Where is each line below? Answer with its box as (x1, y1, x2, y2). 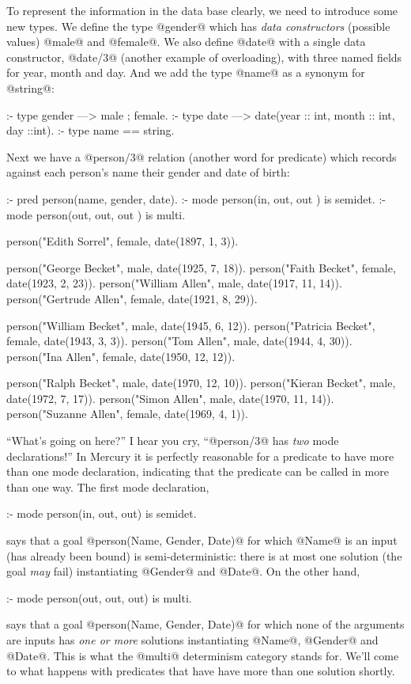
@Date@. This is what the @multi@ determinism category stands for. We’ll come (6, 647, 399, 663)
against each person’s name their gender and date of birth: (6, 164, 290, 180)
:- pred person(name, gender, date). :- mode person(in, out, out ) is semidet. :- (6, 190, 386, 207)
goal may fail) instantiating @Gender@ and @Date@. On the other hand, (6, 563, 360, 579)
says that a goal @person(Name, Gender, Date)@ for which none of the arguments (6, 616, 405, 633)
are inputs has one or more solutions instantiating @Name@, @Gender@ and (6, 632, 379, 648)
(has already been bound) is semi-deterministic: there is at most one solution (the (6, 547, 402, 564)
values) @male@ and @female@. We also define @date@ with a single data (6, 33, 366, 50)
